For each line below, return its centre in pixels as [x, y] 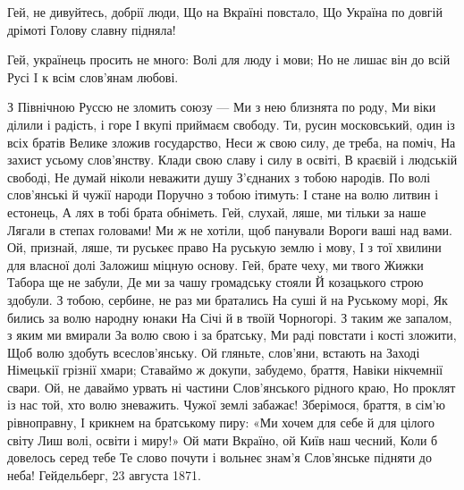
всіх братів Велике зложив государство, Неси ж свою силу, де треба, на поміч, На [232, 142]
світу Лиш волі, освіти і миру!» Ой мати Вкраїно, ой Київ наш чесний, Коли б [223, 439]
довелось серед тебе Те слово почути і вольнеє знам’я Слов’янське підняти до [219, 457]
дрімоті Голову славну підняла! [92, 29]
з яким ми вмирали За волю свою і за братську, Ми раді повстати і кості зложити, [232, 335]
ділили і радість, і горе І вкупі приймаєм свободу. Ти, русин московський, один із [231, 124]
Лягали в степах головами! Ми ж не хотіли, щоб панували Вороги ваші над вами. [230, 229]
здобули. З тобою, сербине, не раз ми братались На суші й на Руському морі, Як [228, 299]
